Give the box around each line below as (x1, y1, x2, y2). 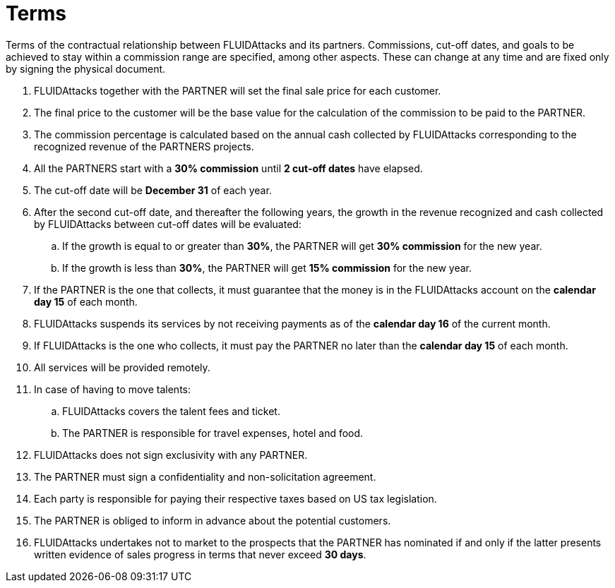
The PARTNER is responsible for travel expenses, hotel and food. (62, 426, 364, 439)
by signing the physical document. (6, 62, 166, 75)
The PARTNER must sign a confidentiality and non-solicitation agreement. (34, 470, 376, 483)
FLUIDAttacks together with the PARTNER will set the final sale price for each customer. (34, 84, 441, 97)
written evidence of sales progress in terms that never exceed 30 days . (34, 548, 366, 560)
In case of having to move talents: (34, 383, 191, 395)
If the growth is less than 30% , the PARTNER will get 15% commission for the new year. (62, 261, 472, 274)
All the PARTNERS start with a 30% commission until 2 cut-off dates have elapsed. (34, 162, 423, 174)
